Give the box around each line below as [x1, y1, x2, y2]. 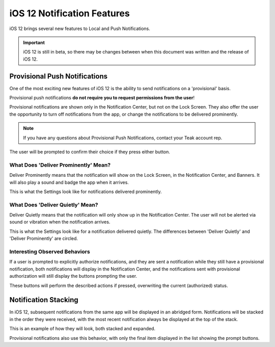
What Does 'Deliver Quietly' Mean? [9, 201, 98, 208]
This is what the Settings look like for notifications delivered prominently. [9, 189, 162, 195]
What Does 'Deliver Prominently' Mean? [9, 161, 111, 168]
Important [23, 39, 45, 45]
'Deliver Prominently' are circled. [9, 235, 78, 242]
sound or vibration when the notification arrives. [9, 219, 111, 225]
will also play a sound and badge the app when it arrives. [9, 179, 129, 185]
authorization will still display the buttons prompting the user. [9, 273, 137, 279]
